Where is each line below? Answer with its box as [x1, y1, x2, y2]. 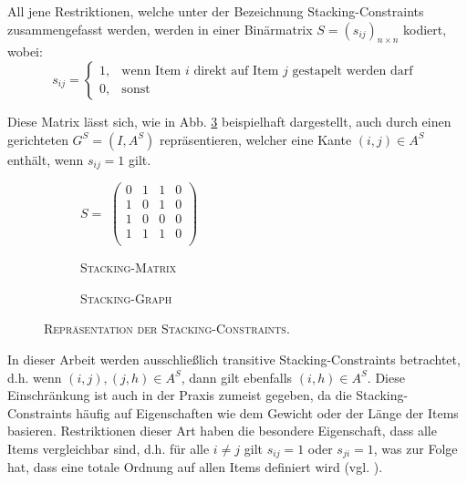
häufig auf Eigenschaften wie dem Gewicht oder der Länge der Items [76, 403, 459, 422]
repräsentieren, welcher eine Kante [159, 129, 352, 149]
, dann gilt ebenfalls [181, 367, 293, 386]
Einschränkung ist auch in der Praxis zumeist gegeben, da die [7, 385, 352, 405]
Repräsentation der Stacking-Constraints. [44, 319, 290, 338]
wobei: [7, 42, 43, 61]
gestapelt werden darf [292, 65, 413, 78]
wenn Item [121, 65, 182, 78]
